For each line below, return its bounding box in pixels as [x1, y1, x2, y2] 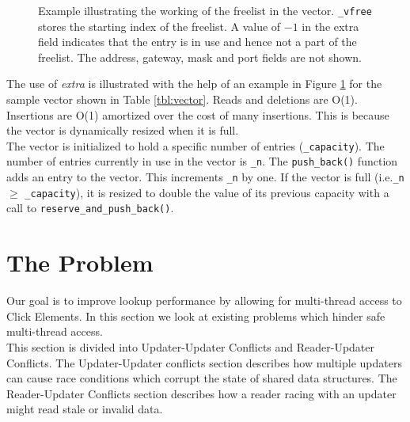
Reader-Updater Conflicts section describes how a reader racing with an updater [6, 385, 397, 401]
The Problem [6, 246, 154, 279]
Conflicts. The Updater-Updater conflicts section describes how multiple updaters [6, 354, 402, 371]
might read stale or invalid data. [6, 401, 163, 417]
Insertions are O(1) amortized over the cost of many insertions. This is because [6, 106, 389, 123]
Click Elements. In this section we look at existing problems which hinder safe [6, 307, 385, 324]
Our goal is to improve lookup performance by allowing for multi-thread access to [6, 292, 402, 309]
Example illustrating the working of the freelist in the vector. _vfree [38, 2, 372, 18]
